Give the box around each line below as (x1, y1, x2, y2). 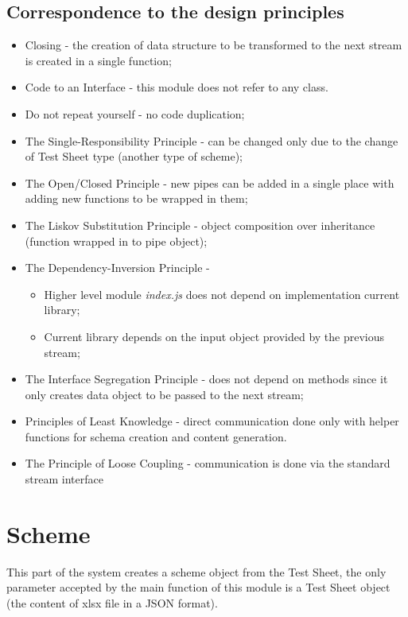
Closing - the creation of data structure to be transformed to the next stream (25, 37, 402, 53)
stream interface (25, 471, 103, 487)
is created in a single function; (25, 52, 172, 68)
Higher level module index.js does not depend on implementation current (44, 285, 400, 302)
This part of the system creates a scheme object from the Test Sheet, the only (6, 563, 387, 580)
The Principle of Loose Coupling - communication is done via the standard (25, 455, 391, 471)
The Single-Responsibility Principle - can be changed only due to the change (25, 132, 398, 149)
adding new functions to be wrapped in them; (25, 190, 248, 207)
